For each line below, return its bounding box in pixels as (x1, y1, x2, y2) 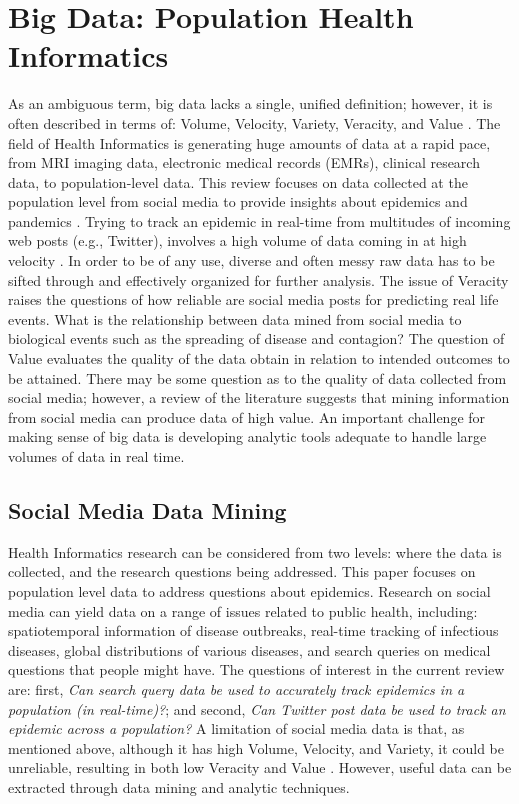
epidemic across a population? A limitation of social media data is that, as (8, 718, 465, 739)
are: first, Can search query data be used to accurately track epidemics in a (8, 678, 465, 699)
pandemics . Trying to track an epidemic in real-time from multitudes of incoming (8, 210, 511, 231)
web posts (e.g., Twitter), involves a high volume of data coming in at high (8, 230, 467, 251)
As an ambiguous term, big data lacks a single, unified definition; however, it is (8, 93, 493, 114)
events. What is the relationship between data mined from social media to (8, 308, 462, 329)
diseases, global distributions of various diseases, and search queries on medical (8, 639, 491, 660)
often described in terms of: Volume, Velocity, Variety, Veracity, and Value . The (8, 112, 501, 133)
